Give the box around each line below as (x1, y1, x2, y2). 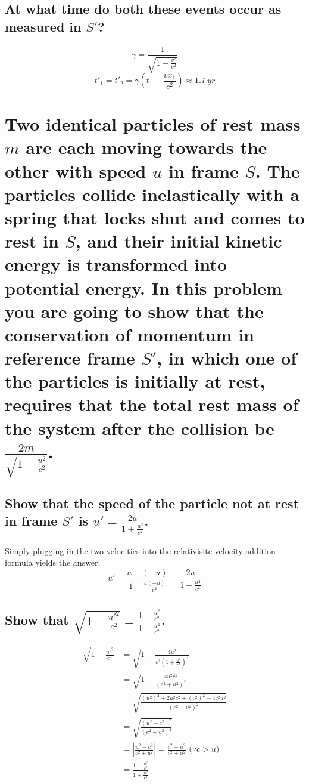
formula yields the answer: (5, 556, 101, 569)
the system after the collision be (5, 415, 274, 440)
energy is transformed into (5, 252, 227, 276)
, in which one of (157, 345, 297, 370)
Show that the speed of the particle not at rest (5, 493, 299, 512)
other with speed (5, 158, 146, 183)
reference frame (5, 345, 135, 370)
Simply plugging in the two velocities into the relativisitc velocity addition (5, 544, 276, 557)
